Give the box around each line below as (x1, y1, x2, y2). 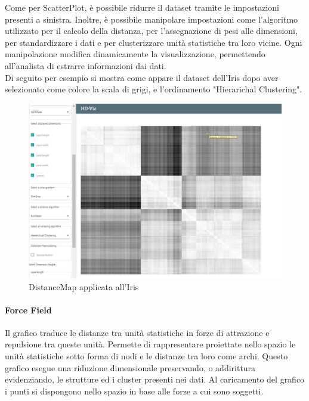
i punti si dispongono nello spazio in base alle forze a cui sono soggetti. (5, 384, 264, 397)
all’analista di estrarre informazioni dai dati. (5, 59, 166, 72)
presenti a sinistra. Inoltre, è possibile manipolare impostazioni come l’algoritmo (5, 13, 298, 25)
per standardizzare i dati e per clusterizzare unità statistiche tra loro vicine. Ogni (5, 36, 302, 48)
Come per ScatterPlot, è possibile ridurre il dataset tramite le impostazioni (5, 1, 280, 13)
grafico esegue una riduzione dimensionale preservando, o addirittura (5, 361, 256, 374)
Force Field (5, 303, 52, 316)
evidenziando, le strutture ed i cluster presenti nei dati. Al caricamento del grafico (5, 373, 305, 386)
